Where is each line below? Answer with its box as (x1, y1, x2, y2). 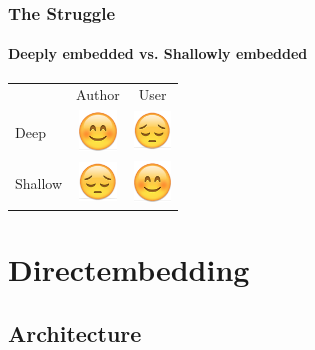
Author (76, 84, 120, 105)
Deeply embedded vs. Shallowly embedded (8, 43, 308, 64)
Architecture (8, 317, 142, 348)
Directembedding (8, 248, 250, 289)
